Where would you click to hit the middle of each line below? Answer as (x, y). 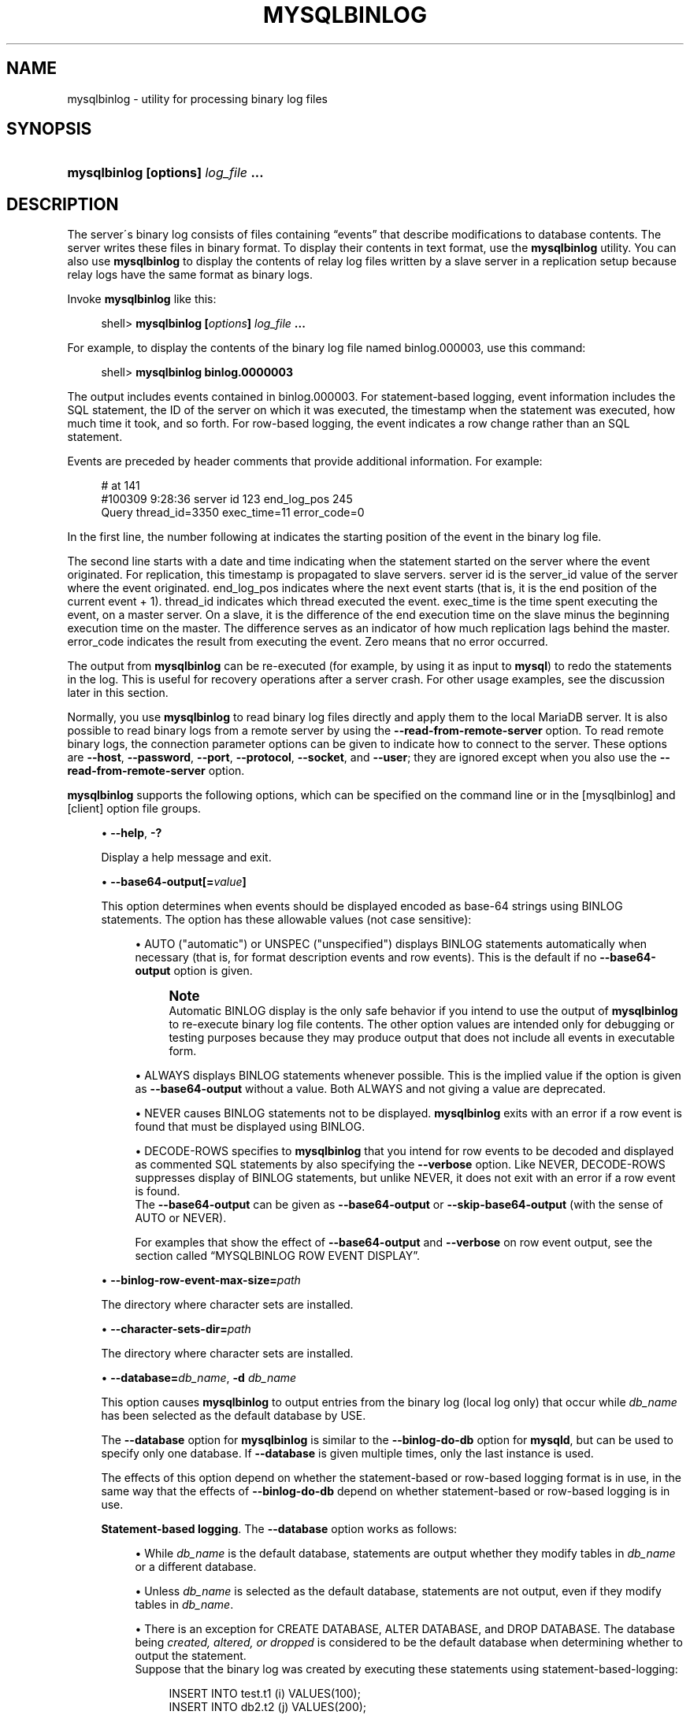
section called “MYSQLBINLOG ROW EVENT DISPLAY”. (278, 1256)
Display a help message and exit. (186, 858)
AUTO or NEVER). (181, 1218)
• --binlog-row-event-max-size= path (201, 1280)
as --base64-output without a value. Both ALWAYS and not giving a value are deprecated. (371, 1089)
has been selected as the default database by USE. (234, 1416)
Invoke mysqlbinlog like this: (142, 299)
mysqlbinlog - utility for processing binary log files (197, 98)
